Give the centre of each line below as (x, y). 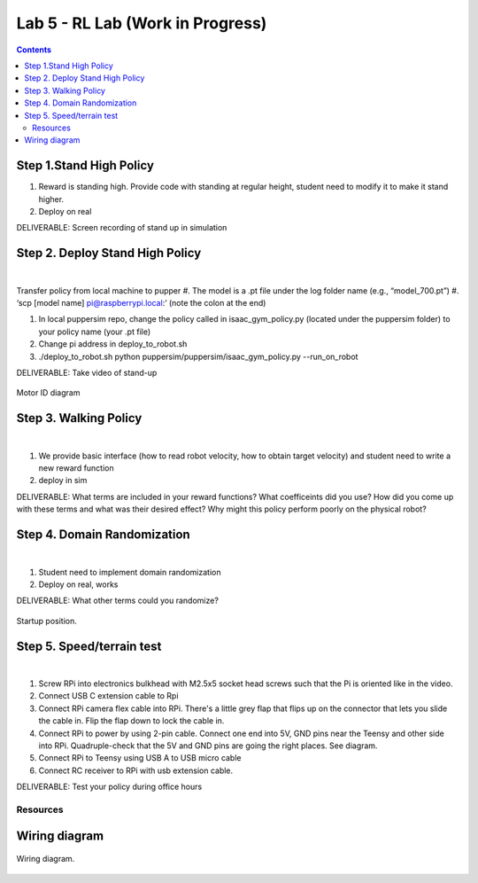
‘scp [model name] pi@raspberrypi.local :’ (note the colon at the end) (141, 303)
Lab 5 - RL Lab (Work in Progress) (142, 23)
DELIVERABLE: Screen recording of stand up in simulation (122, 228)
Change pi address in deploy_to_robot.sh (113, 344)
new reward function (76, 468)
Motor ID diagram (48, 393)
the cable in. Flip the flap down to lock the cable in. (131, 721)
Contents (34, 50)
